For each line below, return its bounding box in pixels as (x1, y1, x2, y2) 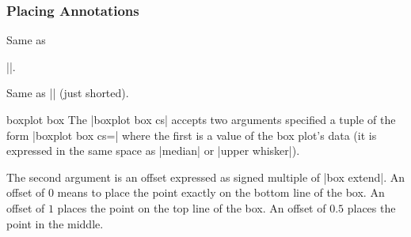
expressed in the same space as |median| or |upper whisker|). (6, 142, 300, 159)
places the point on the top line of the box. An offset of (57, 199, 326, 216)
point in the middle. (6, 215, 104, 231)
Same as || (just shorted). (6, 85, 129, 101)
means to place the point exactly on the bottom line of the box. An (57, 184, 385, 201)
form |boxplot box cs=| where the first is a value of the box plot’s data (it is (6, 126, 377, 143)
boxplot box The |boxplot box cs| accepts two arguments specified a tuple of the (6, 111, 396, 127)
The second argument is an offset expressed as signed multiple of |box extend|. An (6, 168, 405, 185)
